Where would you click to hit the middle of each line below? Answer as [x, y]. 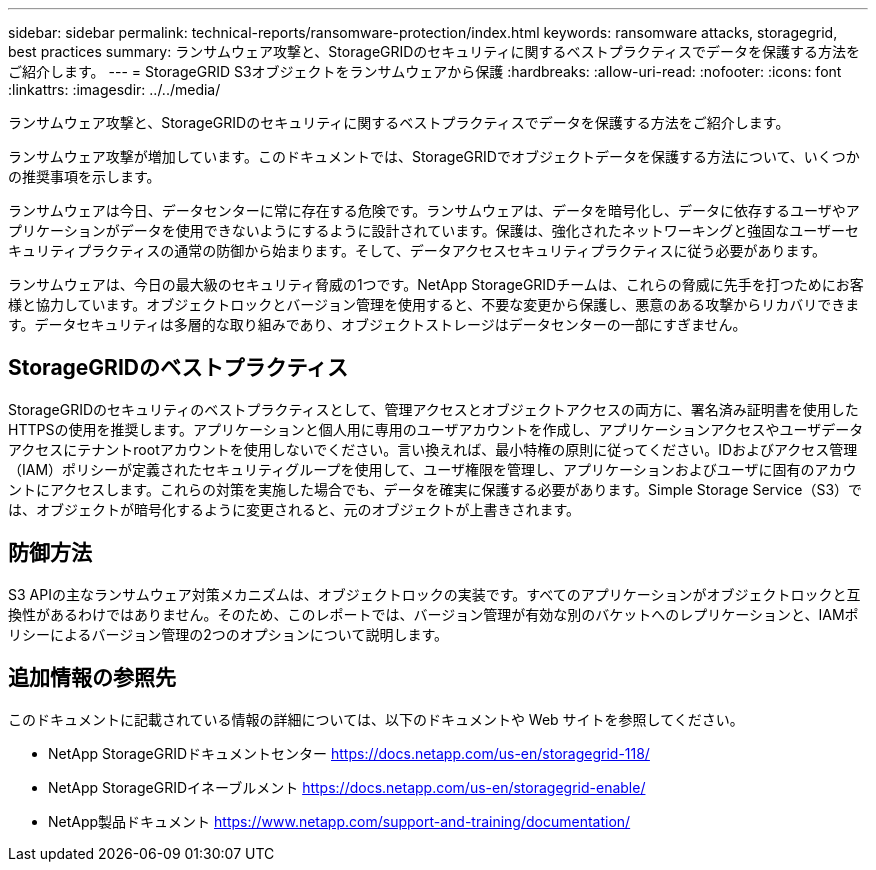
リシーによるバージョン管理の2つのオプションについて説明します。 [228, 634]
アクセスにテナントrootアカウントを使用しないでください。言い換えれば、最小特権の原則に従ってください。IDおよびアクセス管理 [433, 449]
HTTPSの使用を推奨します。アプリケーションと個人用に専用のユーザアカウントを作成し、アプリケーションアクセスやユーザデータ [436, 429]
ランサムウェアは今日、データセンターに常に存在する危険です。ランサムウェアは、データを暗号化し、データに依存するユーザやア [434, 210]
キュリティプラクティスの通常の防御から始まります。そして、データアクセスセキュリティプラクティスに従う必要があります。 [417, 250]
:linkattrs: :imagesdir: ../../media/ [114, 89]
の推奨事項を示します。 [84, 176]
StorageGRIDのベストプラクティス [178, 368]
